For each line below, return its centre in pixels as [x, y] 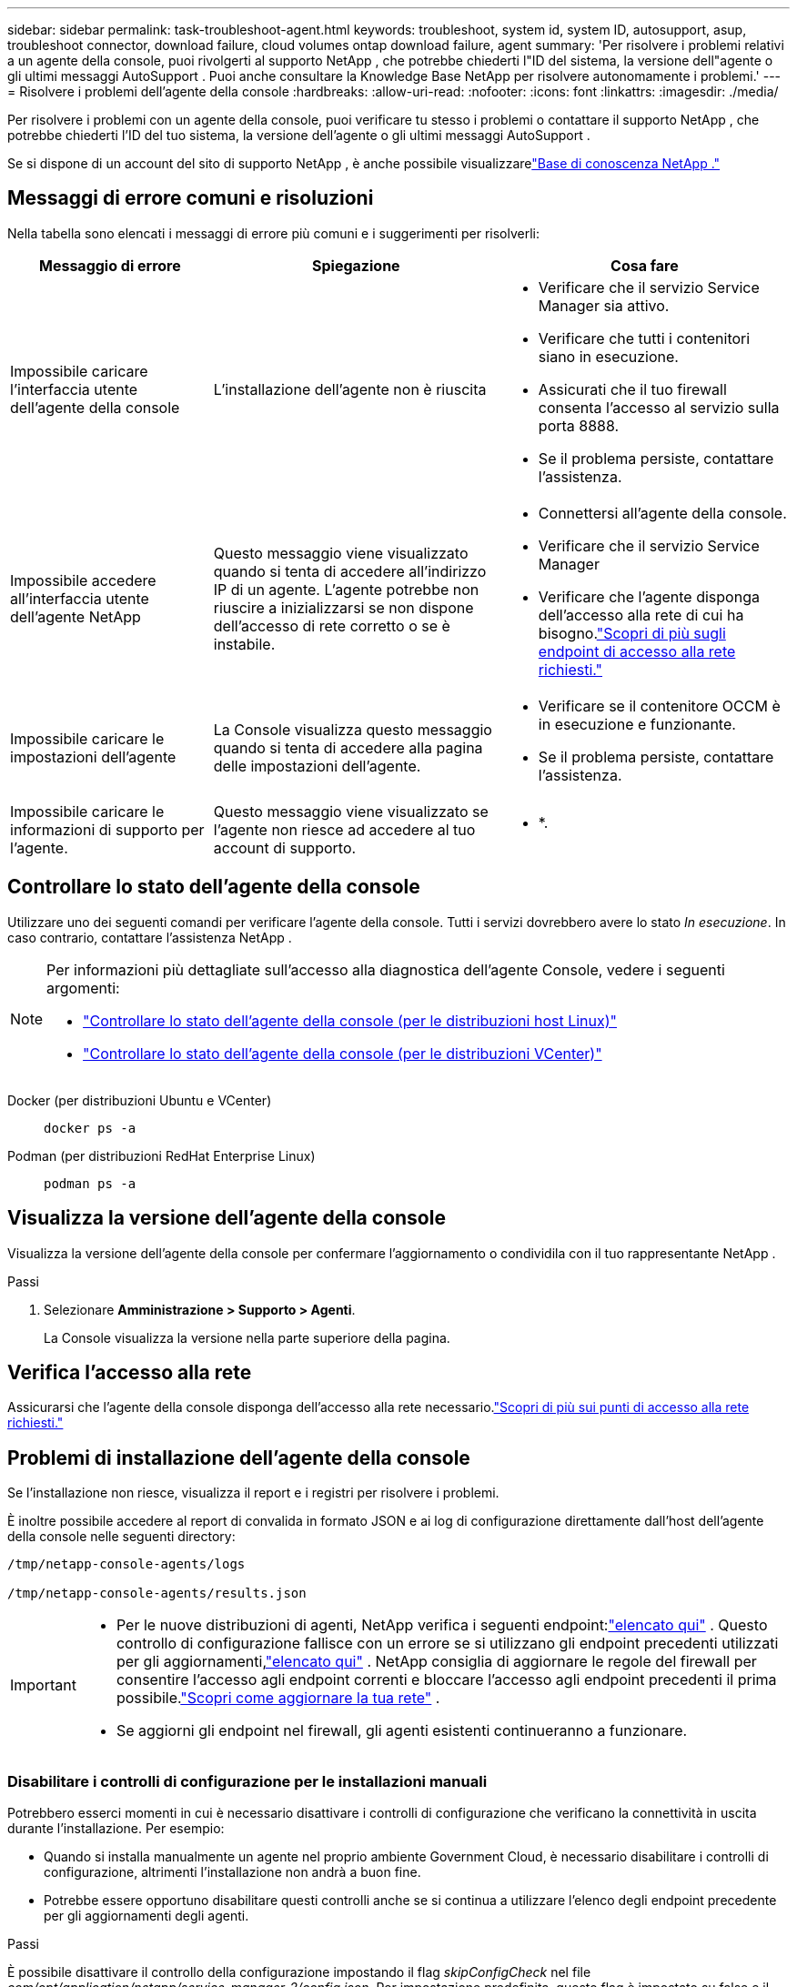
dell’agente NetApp [76, 616]
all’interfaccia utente [80, 598]
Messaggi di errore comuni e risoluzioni [191, 198]
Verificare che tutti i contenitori [644, 338]
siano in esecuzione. [608, 356]
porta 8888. [579, 425]
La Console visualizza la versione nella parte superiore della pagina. [247, 1337]
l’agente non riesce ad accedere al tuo [344, 829]
